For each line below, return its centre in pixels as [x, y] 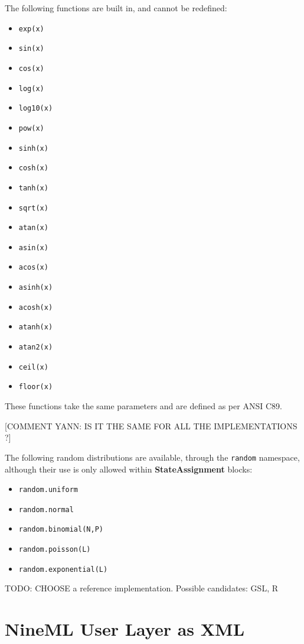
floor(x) [36, 387]
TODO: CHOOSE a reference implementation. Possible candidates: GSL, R [141, 588]
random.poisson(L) [55, 550]
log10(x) [36, 109]
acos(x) [33, 268]
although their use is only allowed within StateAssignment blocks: [129, 469]
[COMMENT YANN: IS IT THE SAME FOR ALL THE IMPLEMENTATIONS [151, 425]
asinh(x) [36, 288]
